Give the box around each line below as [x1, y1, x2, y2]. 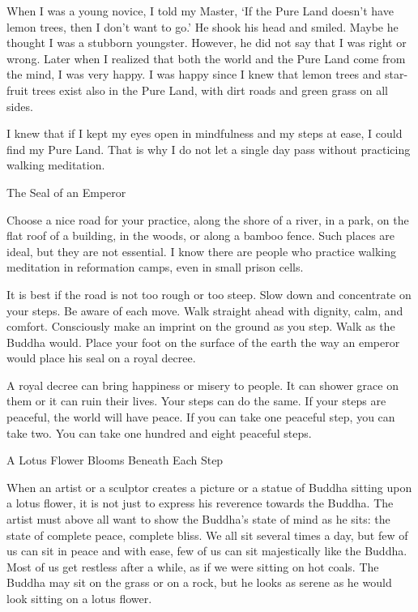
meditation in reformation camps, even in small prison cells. [6, 259, 304, 276]
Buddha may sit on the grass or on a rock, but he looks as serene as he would [6, 574, 392, 591]
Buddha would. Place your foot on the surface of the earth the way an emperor [6, 333, 400, 350]
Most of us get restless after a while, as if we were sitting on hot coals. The [6, 558, 379, 575]
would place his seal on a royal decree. [6, 349, 196, 366]
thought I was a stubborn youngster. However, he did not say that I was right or [6, 34, 407, 51]
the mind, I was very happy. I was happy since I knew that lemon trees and [6, 66, 382, 83]
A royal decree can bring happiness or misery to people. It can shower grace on [6, 376, 399, 393]
